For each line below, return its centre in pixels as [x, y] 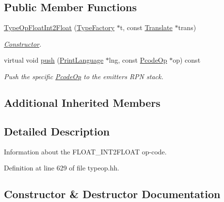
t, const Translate [146, 27]
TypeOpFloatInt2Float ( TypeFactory [59, 27]
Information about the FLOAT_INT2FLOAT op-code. [85, 151]
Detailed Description [57, 131]
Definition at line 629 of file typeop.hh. [62, 168]
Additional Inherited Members [82, 102]
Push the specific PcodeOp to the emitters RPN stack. [84, 76]
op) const [187, 60]
